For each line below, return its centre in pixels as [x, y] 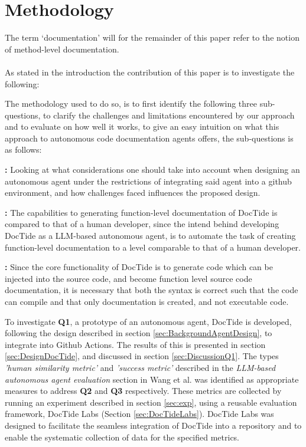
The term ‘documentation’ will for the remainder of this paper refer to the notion [152, 37]
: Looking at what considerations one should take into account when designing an [152, 170]
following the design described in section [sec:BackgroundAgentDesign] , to [139, 333]
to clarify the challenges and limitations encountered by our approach [169, 115]
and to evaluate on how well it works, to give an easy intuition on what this [142, 126]
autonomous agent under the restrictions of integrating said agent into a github [148, 181]
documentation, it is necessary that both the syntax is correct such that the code [152, 290]
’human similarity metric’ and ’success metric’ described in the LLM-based [140, 367]
